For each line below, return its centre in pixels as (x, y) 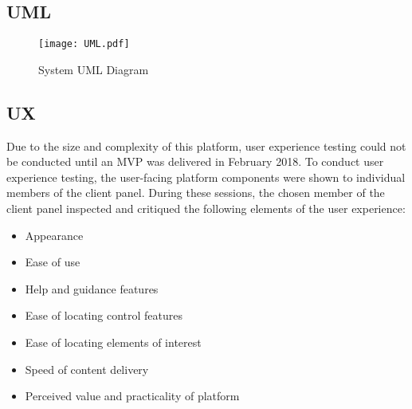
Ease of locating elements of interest (113, 342)
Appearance (54, 235)
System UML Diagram (94, 69)
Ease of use (53, 262)
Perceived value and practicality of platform (132, 396)
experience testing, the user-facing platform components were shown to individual (206, 177)
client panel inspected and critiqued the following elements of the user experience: (206, 208)
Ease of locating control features (104, 315)
